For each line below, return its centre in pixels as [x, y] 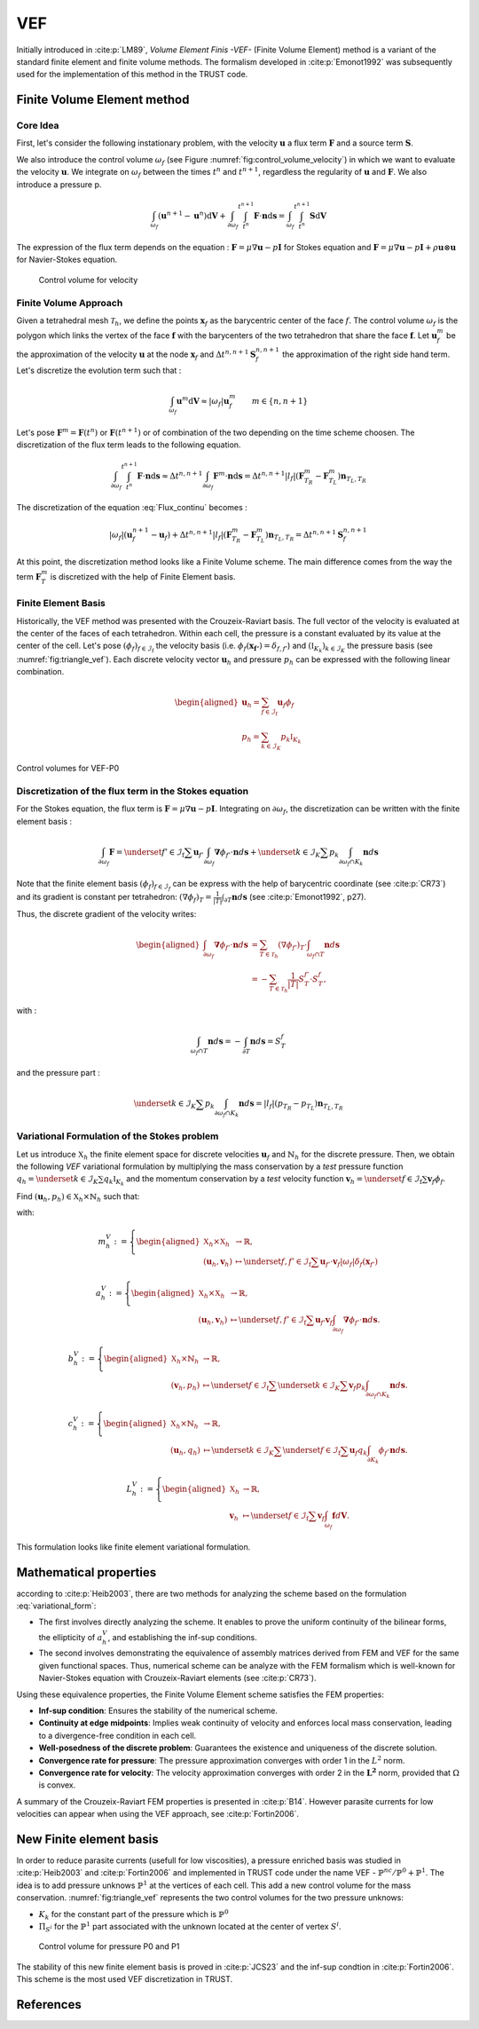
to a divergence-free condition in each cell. [118, 1735]
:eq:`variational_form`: [56, 1606]
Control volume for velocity [88, 280]
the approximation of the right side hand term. [366, 354]
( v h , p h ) [185, 1386]
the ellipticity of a [71, 1637]
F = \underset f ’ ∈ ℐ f [147, 853]
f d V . [341, 1515]
